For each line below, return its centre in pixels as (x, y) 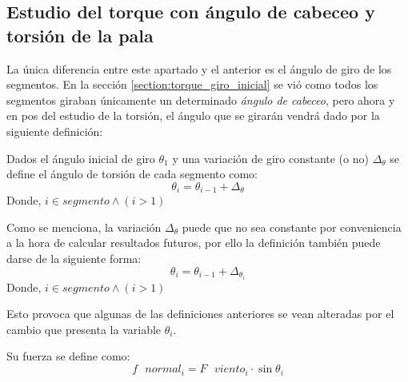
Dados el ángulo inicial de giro (81, 158)
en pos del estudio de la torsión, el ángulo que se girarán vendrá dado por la (193, 115)
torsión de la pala (80, 35)
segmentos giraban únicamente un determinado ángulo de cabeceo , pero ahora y (201, 99)
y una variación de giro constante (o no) (270, 158)
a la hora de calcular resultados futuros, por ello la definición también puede (194, 243)
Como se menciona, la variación (84, 227)
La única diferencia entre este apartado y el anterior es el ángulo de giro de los (199, 68)
